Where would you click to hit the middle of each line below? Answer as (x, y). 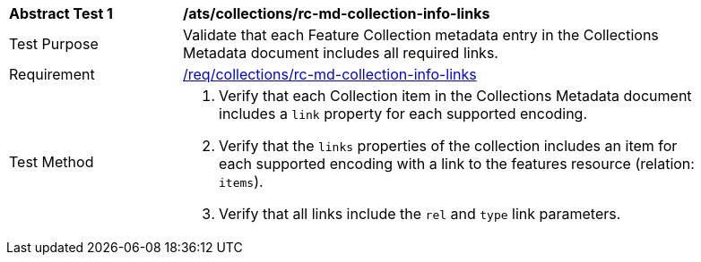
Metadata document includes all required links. (341, 53)
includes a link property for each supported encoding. (403, 114)
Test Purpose (54, 44)
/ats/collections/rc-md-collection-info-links (337, 13)
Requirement (52, 74)
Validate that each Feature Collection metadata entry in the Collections (421, 35)
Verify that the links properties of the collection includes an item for (448, 146)
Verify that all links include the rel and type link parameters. (420, 214)
